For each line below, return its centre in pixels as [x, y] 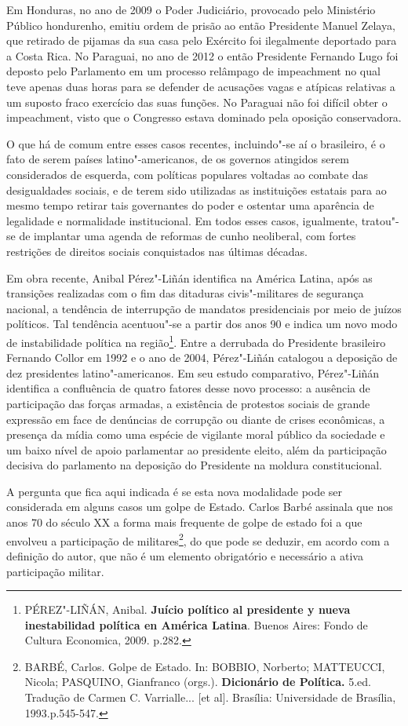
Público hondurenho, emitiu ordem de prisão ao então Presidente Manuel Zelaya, [201, 25]
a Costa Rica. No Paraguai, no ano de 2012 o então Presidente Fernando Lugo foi [202, 55]
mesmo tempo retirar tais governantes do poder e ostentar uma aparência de [190, 205]
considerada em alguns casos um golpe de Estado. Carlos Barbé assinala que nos [200, 507]
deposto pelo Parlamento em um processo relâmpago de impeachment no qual [193, 71]
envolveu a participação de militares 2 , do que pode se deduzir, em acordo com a [198, 539]
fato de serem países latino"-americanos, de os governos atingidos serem [178, 159]
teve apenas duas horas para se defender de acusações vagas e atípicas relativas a [201, 86]
